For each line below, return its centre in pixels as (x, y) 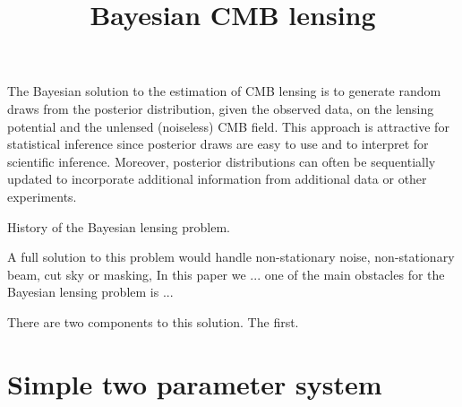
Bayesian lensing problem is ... (90, 292)
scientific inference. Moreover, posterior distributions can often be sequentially (222, 161)
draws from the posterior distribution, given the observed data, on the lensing (221, 108)
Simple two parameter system (195, 383)
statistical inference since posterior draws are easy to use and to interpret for (218, 144)
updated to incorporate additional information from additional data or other (217, 179)
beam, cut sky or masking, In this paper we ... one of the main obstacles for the (226, 274)
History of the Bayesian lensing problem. (119, 226)
